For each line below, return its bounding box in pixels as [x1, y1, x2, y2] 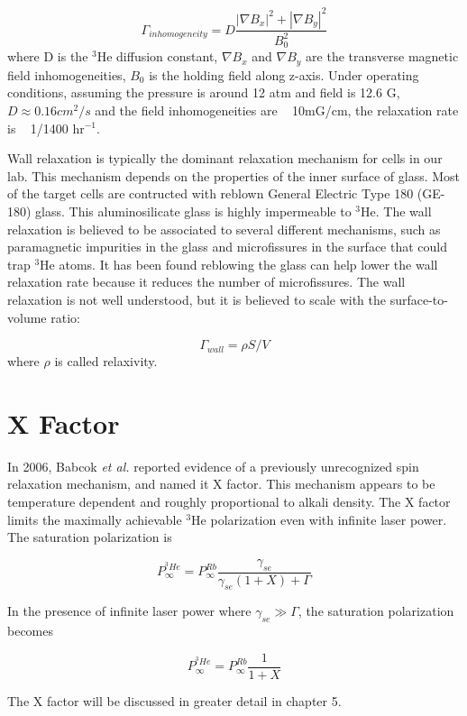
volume [7, 308, 47, 326]
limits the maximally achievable [7, 509, 182, 528]
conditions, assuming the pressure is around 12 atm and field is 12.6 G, [7, 83, 400, 102]
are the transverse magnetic [306, 47, 459, 66]
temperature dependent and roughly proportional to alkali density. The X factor [7, 492, 451, 510]
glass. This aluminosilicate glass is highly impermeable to [35, 201, 352, 220]
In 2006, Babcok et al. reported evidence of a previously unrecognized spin [7, 456, 419, 475]
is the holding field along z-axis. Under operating [149, 65, 419, 84]
